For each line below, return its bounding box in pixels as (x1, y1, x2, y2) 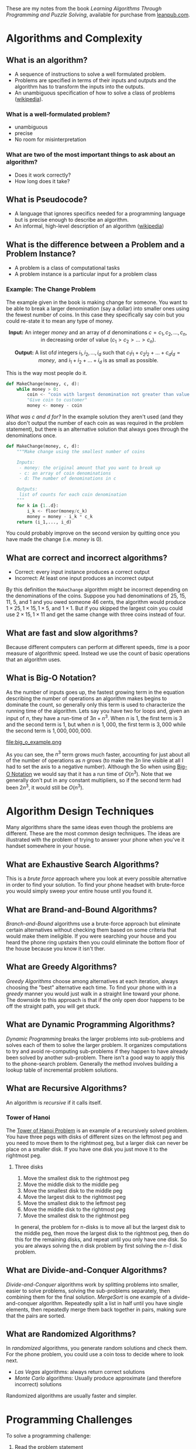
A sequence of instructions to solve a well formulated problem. (14, 70, 166, 77)
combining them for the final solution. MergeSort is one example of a (6, 1293, 172, 1301)
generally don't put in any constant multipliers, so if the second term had (6, 776, 181, 783)
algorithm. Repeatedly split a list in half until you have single (39, 1299, 183, 1306)
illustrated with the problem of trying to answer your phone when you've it (6, 836, 185, 843)
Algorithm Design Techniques (6, 804, 154, 818)
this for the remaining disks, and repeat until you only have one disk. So (14, 1235, 187, 1243)
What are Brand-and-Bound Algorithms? (6, 904, 157, 914)
